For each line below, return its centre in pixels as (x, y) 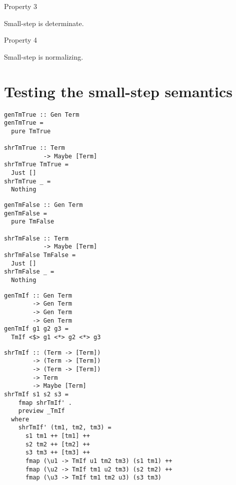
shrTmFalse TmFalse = (40, 255)
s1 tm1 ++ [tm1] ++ (57, 436)
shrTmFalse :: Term (36, 238)
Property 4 (21, 40)
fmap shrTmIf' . (45, 403)
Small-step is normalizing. (44, 56)
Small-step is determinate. (44, 23)
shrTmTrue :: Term (34, 148)
